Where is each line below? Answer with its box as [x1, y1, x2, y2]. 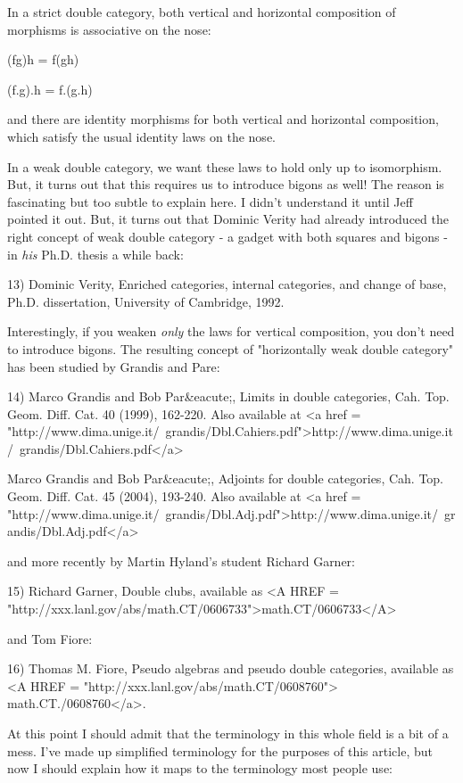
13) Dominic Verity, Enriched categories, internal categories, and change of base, [7, 275, 447, 293]
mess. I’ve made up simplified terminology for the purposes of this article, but [7, 741, 434, 760]
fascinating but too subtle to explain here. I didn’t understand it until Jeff [7, 192, 413, 210]
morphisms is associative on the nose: [7, 20, 211, 38]
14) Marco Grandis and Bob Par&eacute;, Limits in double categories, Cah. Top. [7, 387, 450, 406]
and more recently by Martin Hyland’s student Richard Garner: [7, 551, 355, 570]
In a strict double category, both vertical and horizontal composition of [7, 3, 396, 21]
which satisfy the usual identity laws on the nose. [7, 127, 276, 145]
